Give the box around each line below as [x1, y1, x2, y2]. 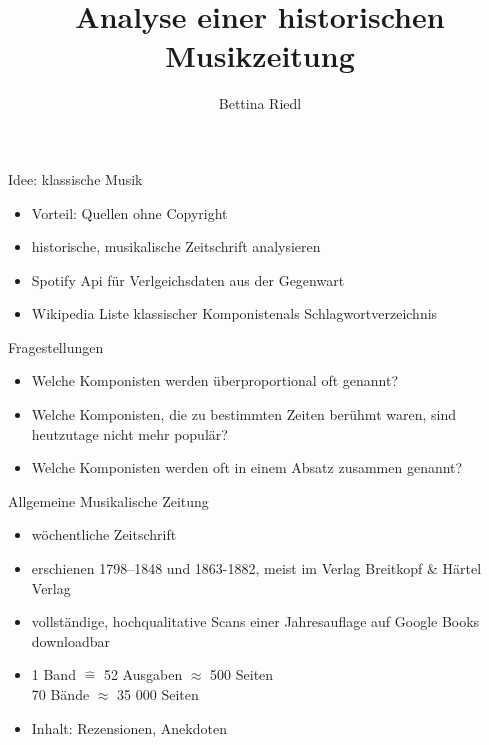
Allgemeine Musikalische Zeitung [8, 490, 209, 511]
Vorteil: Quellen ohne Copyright [31, 202, 228, 223]
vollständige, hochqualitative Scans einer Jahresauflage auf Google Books [31, 611, 480, 632]
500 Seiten [210, 664, 274, 685]
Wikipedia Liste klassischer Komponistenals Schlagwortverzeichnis [31, 303, 438, 324]
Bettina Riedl [218, 93, 302, 114]
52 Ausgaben [103, 664, 183, 685]
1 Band [31, 664, 76, 685]
